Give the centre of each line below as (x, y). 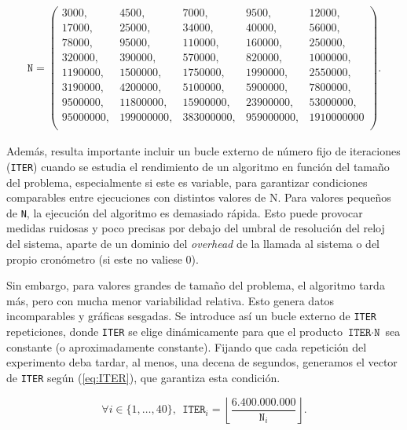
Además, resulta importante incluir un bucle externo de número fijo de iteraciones (203, 151)
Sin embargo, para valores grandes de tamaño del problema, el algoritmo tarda (196, 285)
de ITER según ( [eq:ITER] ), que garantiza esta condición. (143, 377)
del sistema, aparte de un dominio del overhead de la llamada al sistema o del (193, 244)
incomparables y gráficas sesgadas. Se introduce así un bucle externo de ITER (192, 316)
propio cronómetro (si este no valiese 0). (103, 259)
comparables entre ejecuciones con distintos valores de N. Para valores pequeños (199, 197)
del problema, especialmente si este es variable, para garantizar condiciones (187, 182)
